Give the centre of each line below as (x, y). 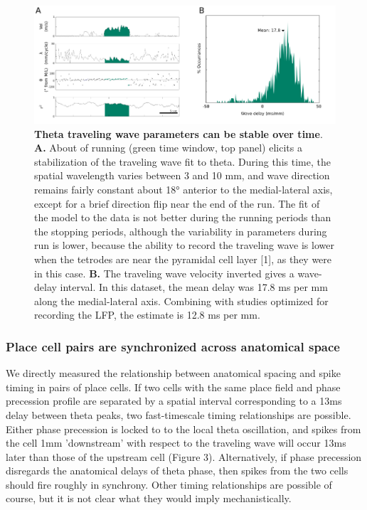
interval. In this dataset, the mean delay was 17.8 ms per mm (194, 287)
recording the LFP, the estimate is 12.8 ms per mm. (147, 315)
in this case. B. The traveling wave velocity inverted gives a (164, 273)
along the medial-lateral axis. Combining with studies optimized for (181, 301)
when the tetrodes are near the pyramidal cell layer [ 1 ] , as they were (183, 259)
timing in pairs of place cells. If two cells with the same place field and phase (173, 387)
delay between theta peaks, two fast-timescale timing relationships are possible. (179, 414)
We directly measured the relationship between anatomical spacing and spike (173, 373)
